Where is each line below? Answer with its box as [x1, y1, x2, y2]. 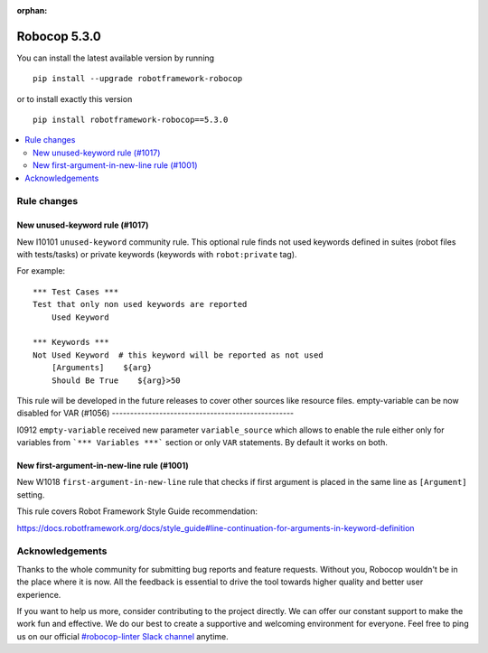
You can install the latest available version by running [16, 52, 215, 63]
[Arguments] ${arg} [51, 362, 153, 373]
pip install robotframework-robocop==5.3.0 [33, 115, 229, 126]
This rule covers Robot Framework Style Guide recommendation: [16, 506, 258, 517]
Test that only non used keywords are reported [33, 299, 248, 310]
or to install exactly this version [16, 93, 133, 104]
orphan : [16, 5, 48, 15]
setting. [16, 489, 45, 500]
